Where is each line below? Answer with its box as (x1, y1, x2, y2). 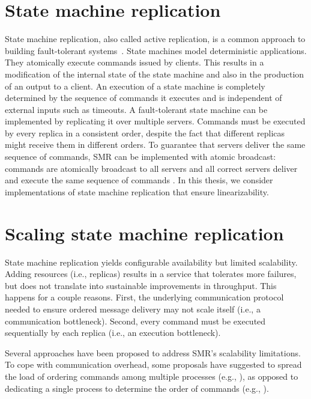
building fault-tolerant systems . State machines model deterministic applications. (5, 44, 307, 56)
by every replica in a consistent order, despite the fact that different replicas (5, 126, 285, 139)
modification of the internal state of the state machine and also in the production (5, 67, 304, 80)
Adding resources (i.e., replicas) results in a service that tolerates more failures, (5, 267, 297, 280)
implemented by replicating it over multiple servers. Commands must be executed (5, 115, 306, 127)
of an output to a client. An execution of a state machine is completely (5, 79, 265, 92)
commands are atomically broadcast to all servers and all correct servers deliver (5, 162, 298, 174)
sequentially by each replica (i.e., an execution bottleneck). (5, 326, 221, 339)
